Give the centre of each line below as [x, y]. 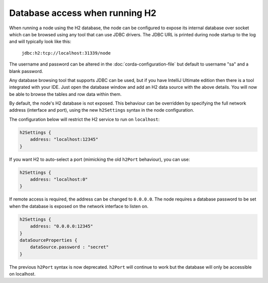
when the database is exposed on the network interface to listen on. [79, 206]
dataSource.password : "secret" [69, 247]
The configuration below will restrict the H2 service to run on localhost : [84, 119]
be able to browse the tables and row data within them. [65, 94]
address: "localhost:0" [59, 179]
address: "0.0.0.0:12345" [62, 226]
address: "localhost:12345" [64, 140]
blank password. [26, 71]
